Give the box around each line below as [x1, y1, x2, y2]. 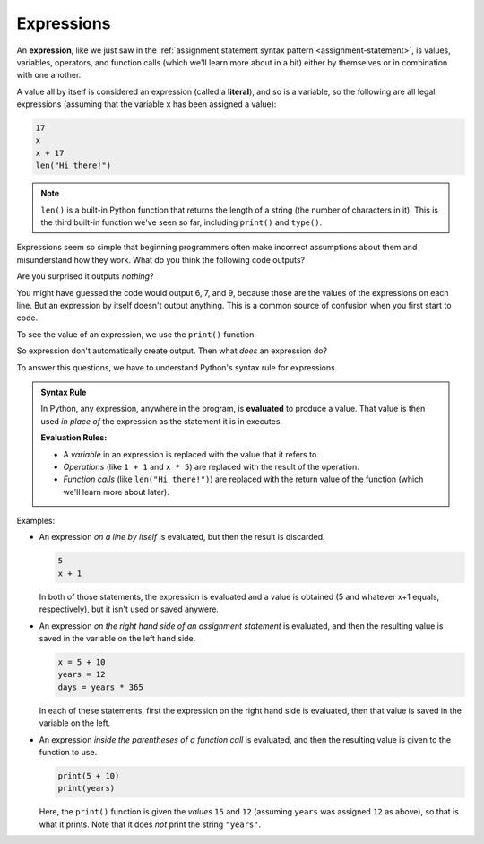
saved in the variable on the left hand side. [39, 632, 196, 643]
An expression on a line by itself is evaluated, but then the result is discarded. [39, 532, 326, 543]
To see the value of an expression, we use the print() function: [16, 328, 257, 340]
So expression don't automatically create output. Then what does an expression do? [16, 345, 327, 356]
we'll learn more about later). [63, 486, 170, 497]
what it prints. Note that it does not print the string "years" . [39, 819, 262, 830]
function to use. [39, 746, 98, 757]
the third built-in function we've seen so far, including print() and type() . [40, 217, 323, 228]
